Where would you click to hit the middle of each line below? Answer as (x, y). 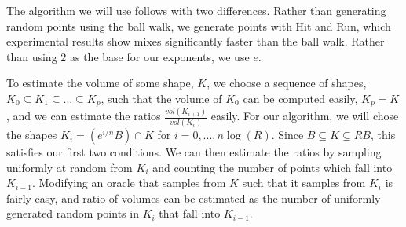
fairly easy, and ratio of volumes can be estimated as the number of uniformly (194, 198)
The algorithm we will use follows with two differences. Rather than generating (196, 10)
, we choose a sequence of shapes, (287, 83)
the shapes (32, 135)
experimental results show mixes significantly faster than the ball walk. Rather (196, 41)
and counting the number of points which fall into (272, 167)
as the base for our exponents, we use (159, 56)
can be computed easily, (300, 98)
